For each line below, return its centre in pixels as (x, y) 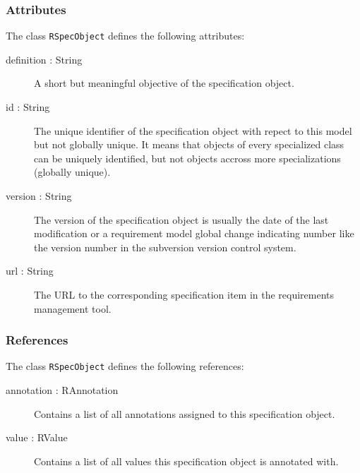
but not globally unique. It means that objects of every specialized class (189, 144)
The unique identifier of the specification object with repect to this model (193, 130)
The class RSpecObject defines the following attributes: (125, 36)
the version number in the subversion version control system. (165, 247)
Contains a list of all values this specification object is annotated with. (186, 461)
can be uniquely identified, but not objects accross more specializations (187, 158)
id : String (28, 107)
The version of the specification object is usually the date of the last (181, 219)
